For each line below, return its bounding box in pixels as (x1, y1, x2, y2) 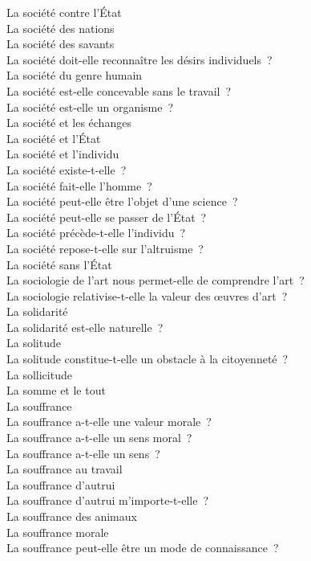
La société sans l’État (6, 256, 112, 272)
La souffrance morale (6, 523, 109, 540)
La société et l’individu (6, 145, 119, 162)
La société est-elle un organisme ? (6, 98, 174, 115)
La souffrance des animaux (6, 508, 137, 524)
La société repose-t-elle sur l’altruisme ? (6, 240, 204, 256)
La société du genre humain (6, 67, 143, 84)
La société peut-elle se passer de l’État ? (6, 208, 207, 225)
